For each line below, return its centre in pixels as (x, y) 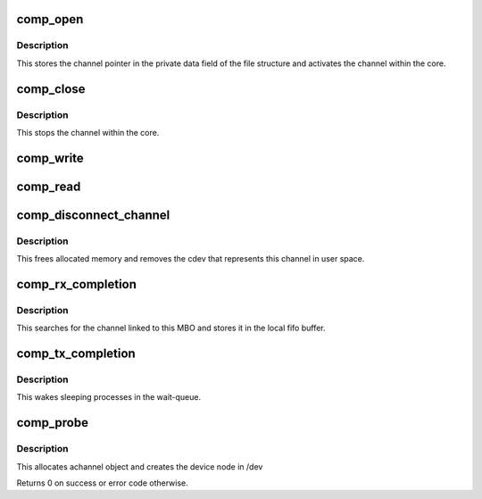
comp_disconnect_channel (93, 215)
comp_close (51, 89)
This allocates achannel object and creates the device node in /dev (140, 466)
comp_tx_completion (76, 354)
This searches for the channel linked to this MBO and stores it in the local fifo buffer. (171, 328)
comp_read (49, 186)
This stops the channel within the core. (88, 132)
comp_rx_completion (77, 284)
